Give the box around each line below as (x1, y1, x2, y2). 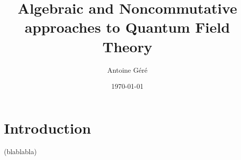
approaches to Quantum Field (24, 17, 230, 37)
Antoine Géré (107, 64, 147, 75)
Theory (102, 36, 152, 56)
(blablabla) (4, 146, 37, 156)
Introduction (4, 118, 91, 138)
